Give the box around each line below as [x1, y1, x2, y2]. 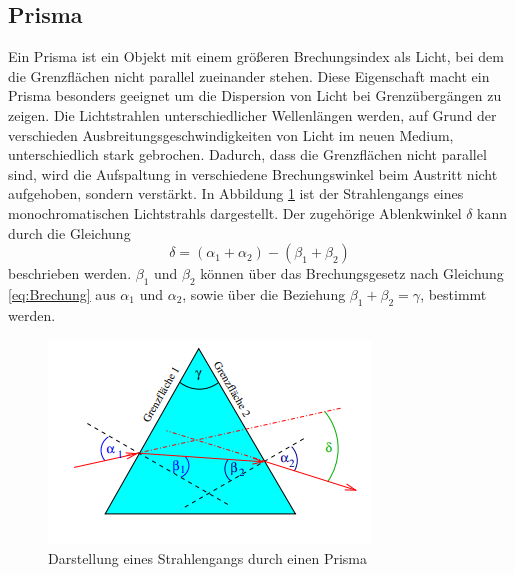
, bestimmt [420, 283, 487, 304]
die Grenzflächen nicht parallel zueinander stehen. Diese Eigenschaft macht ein [8, 65, 490, 86]
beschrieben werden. [8, 263, 132, 284]
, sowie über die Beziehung [182, 283, 346, 304]
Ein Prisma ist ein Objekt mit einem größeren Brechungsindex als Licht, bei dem [8, 46, 504, 67]
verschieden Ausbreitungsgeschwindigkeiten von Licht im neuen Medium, [8, 124, 454, 145]
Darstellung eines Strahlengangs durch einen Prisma [48, 547, 367, 568]
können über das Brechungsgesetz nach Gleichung [200, 263, 504, 284]
